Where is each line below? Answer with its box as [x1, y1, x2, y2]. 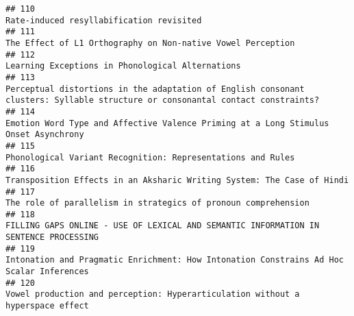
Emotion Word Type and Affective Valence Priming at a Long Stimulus [5, 118, 329, 128]
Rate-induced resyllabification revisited [5, 15, 202, 25]
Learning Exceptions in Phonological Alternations [5, 61, 241, 71]
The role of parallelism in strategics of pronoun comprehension [5, 198, 309, 208]
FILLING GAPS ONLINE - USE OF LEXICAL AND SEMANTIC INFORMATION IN [5, 221, 320, 231]
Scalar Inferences [5, 267, 89, 277]
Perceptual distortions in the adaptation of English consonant [5, 84, 305, 94]
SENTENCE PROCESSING [5, 232, 99, 243]
